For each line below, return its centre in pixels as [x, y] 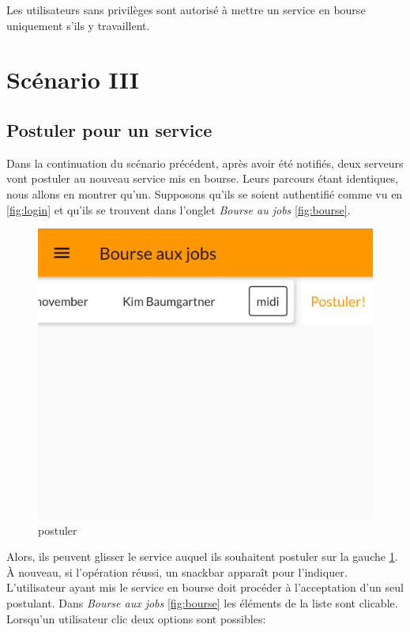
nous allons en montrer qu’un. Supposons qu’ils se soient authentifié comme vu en [205, 193]
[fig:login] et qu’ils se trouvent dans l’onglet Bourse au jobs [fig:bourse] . [179, 209]
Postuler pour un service [109, 129]
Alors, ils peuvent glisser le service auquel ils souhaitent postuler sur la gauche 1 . [202, 556]
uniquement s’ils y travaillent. [78, 25]
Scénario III [73, 79]
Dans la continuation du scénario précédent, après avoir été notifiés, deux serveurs [205, 163]
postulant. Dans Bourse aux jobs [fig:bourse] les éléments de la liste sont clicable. [202, 602]
